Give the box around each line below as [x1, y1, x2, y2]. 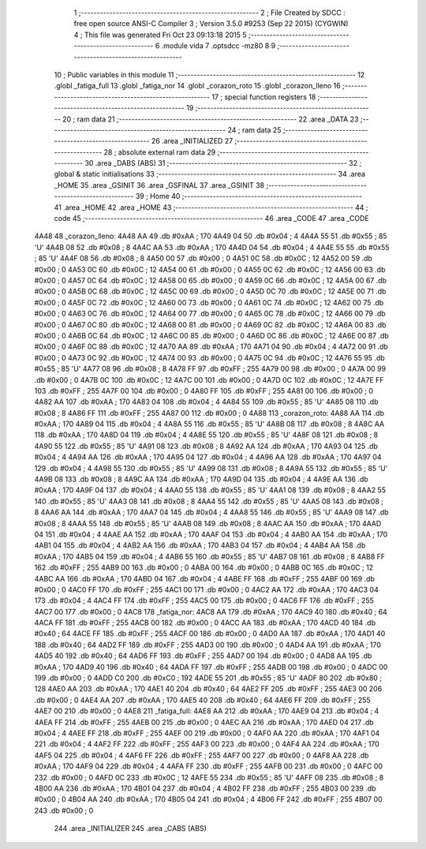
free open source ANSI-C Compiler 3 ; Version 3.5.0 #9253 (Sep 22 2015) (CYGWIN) [73, 19, 349, 28]
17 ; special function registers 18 [211, 92, 316, 102]
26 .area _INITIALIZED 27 [151, 137, 234, 146]
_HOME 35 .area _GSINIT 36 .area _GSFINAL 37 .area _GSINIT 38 [54, 180, 264, 189]
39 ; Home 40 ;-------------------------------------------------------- [135, 192, 363, 201]
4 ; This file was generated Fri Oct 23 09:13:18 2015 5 [73, 30, 248, 39]
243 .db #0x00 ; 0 [34, 806, 94, 815]
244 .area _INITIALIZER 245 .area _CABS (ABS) [54, 824, 207, 833]
